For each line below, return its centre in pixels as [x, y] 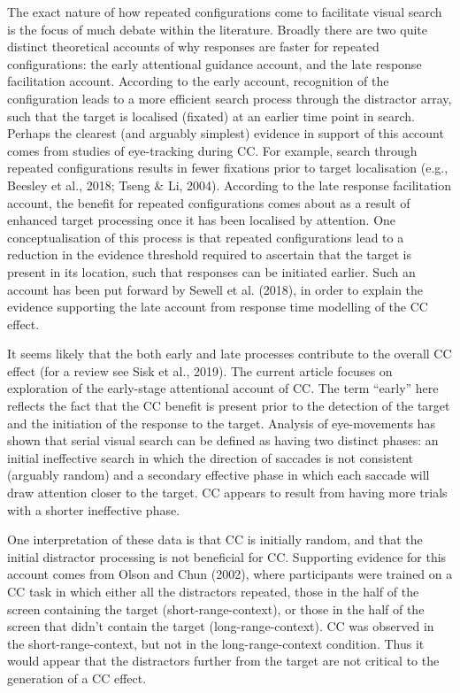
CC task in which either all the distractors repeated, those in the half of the [213, 591]
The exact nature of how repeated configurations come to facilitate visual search [225, 12]
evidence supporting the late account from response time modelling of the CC [218, 307]
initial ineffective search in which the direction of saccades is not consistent [210, 457]
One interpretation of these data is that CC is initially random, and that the [215, 539]
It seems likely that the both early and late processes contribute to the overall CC [230, 354]
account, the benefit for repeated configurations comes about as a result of [209, 202]
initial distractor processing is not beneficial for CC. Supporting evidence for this [227, 556]
